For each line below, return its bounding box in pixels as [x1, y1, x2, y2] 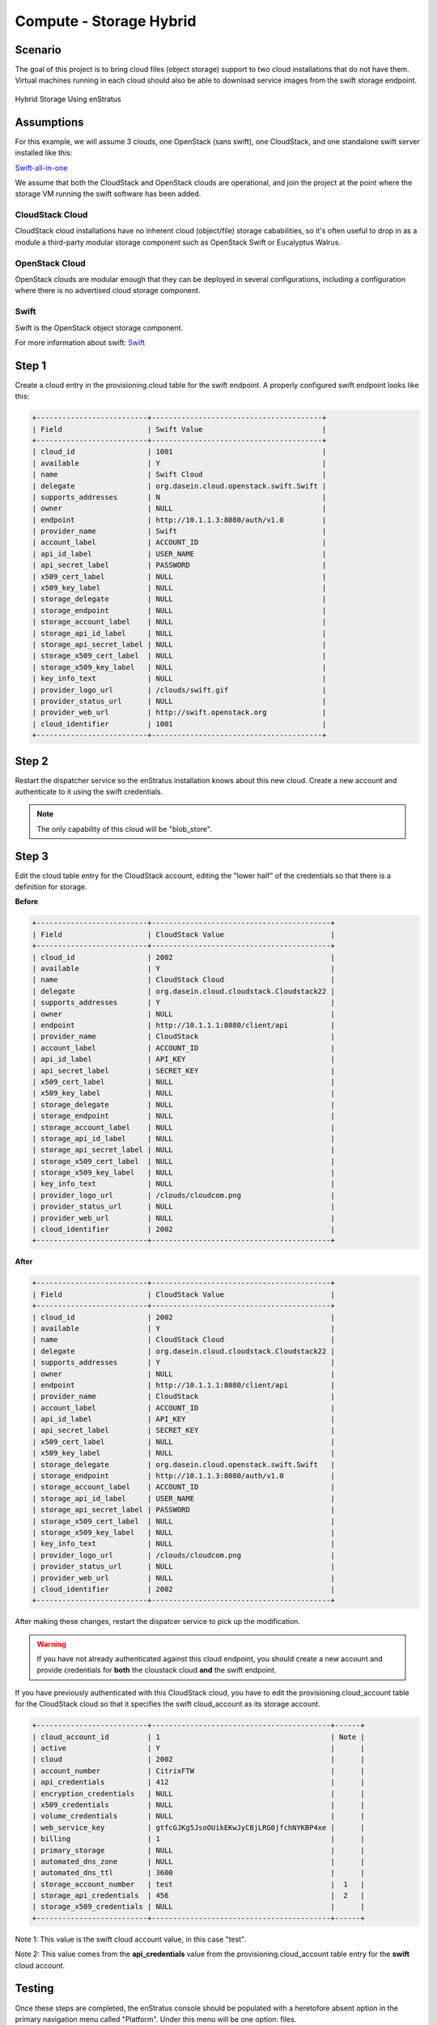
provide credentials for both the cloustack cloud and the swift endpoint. [36, 1665, 277, 1675]
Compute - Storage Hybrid [15, 12, 197, 30]
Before [15, 897, 39, 906]
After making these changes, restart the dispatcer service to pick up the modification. [15, 1617, 301, 1626]
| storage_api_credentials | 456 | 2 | [32, 1891, 366, 1900]
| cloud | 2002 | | [32, 1754, 366, 1764]
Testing [15, 1981, 54, 1996]
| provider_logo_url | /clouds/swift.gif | [32, 685, 327, 694]
